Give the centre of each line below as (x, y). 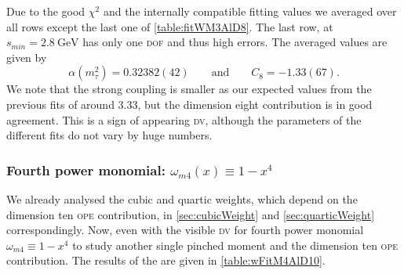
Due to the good (46, 11)
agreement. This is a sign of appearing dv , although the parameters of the (184, 119)
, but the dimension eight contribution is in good (255, 104)
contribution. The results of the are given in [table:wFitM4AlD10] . (166, 260)
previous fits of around (60, 104)
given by (27, 57)
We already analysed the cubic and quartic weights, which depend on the (182, 198)
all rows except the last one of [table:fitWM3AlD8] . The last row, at (170, 26)
